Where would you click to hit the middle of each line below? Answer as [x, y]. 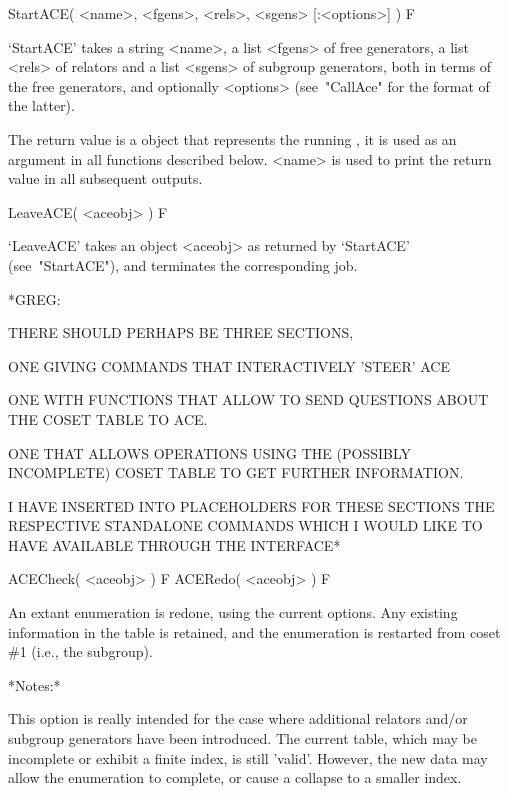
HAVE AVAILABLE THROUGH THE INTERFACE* [174, 544]
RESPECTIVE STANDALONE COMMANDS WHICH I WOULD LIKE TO [245, 525]
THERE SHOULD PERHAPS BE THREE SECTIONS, [181, 332]
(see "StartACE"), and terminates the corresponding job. [183, 264]
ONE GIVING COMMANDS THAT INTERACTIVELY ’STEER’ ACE [229, 365]
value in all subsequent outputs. [105, 178]
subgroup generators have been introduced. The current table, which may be [243, 738]
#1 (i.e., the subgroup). [80, 651]
